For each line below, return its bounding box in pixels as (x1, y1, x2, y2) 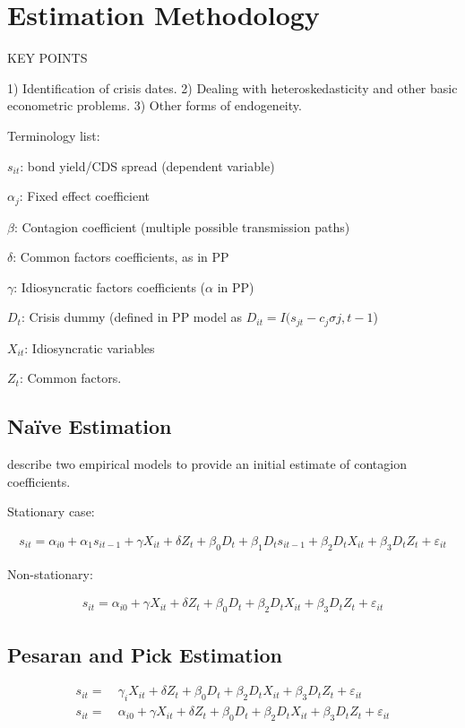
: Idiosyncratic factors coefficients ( (13, 277, 206, 296)
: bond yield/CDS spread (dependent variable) (20, 156, 275, 175)
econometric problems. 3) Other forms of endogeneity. (7, 96, 302, 115)
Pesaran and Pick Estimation (7, 640, 282, 668)
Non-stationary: (7, 564, 93, 583)
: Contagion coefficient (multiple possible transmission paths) (13, 217, 350, 236)
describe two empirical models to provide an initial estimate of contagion (7, 455, 407, 473)
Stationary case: (7, 502, 95, 521)
